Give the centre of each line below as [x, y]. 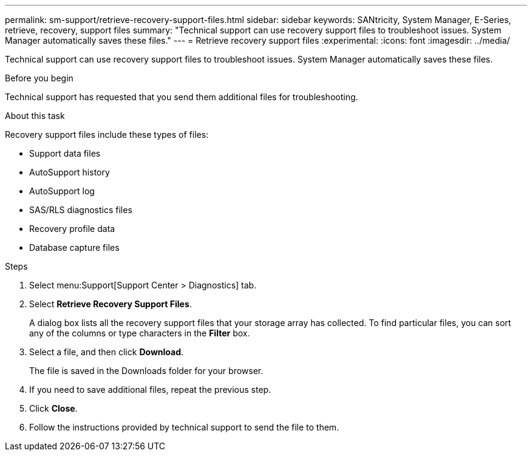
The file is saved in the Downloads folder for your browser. [146, 371]
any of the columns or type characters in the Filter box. [140, 333]
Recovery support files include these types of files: [107, 134]
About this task [35, 116]
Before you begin [39, 78]
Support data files [65, 153]
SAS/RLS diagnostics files [81, 210]
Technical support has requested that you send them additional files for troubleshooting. [182, 97]
